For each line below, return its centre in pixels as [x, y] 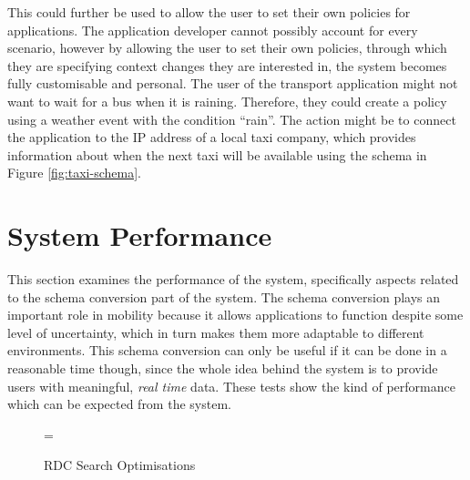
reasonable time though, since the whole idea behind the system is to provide [223, 368]
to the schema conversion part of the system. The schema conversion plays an [224, 296]
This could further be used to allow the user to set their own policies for [209, 12]
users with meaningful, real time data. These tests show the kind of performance [231, 386]
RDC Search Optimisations [120, 465]
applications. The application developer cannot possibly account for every [213, 30]
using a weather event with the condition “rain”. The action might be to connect [232, 119]
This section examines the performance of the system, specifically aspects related [233, 279]
